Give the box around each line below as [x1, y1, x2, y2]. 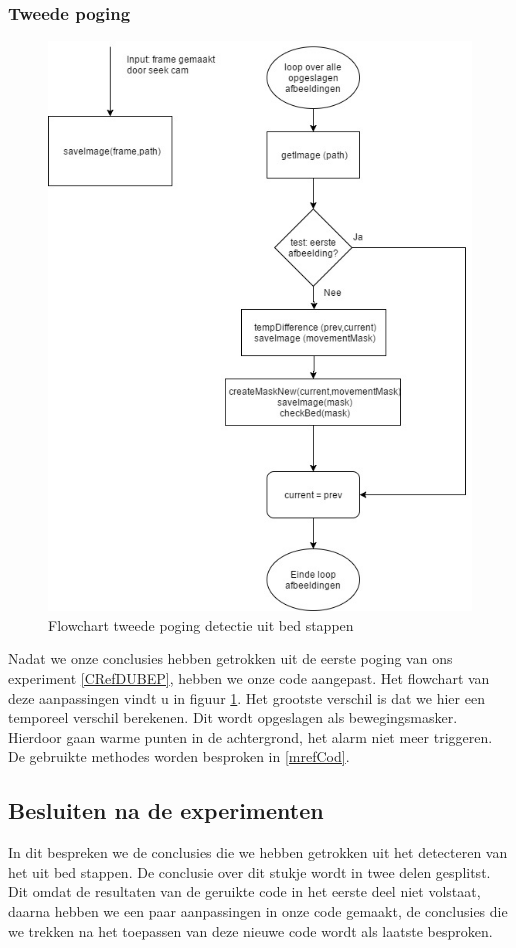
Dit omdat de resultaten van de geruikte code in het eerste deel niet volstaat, [8, 881, 481, 902]
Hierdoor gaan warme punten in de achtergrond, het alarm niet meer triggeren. [8, 726, 493, 747]
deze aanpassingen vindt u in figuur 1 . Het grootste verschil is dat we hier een [8, 687, 485, 708]
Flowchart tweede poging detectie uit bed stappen [48, 614, 354, 635]
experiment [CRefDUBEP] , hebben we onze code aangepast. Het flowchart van [8, 667, 490, 688]
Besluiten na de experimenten [8, 795, 324, 826]
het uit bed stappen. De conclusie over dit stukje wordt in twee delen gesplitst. [8, 861, 491, 882]
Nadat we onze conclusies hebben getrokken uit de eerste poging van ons [8, 648, 453, 669]
